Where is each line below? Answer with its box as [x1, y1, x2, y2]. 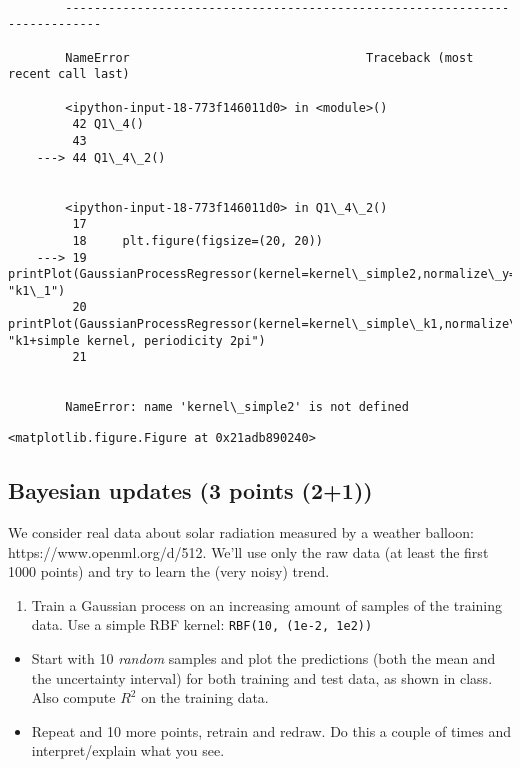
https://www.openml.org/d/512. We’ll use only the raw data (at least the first [8, 541, 489, 562]
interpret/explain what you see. [31, 740, 225, 761]
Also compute [31, 687, 116, 708]
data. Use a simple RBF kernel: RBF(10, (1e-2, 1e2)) [31, 614, 373, 635]
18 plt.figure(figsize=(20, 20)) [72, 233, 323, 248]
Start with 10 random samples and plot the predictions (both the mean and [31, 647, 496, 668]
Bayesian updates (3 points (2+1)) [8, 475, 373, 506]
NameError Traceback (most [65, 50, 474, 65]
